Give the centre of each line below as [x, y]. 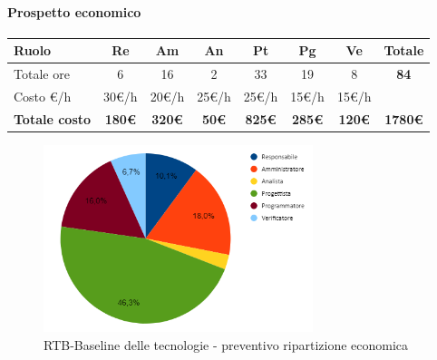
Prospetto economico [74, 11]
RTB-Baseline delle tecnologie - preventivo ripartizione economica [226, 344]
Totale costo [53, 118]
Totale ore [42, 74]
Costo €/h [43, 96]
